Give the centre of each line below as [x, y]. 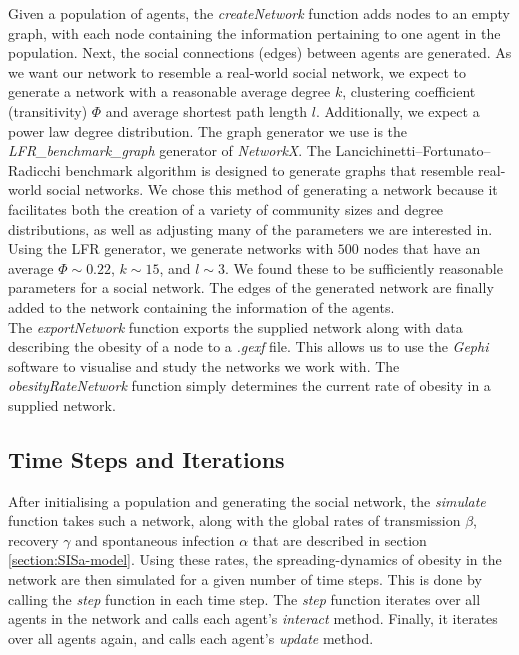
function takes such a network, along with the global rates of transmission [234, 520]
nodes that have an [422, 248]
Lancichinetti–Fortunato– [413, 150]
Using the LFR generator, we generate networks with [171, 248]
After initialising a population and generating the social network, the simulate [247, 500]
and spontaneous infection [155, 539]
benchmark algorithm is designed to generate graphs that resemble [269, 169]
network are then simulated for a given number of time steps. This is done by [245, 579]
